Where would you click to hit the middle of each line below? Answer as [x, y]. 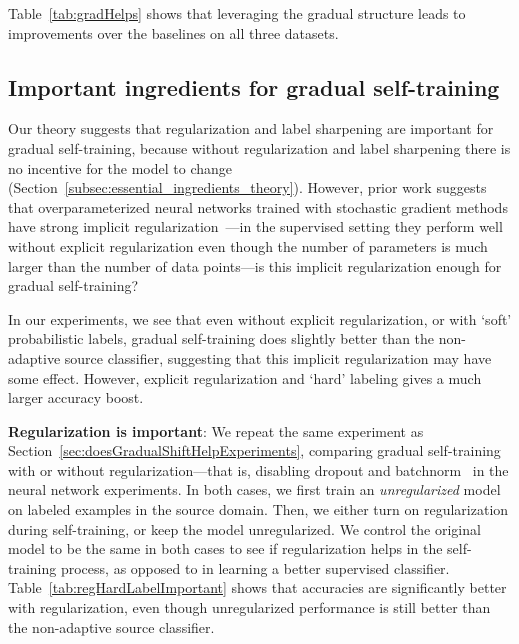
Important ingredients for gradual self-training [254, 86]
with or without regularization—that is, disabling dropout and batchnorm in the [258, 469]
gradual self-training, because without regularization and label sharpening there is [259, 147]
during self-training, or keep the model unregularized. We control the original [244, 528]
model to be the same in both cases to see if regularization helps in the [225, 548]
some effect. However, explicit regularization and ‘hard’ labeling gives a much [245, 377]
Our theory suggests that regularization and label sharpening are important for [251, 128]
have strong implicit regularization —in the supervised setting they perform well [255, 226]
